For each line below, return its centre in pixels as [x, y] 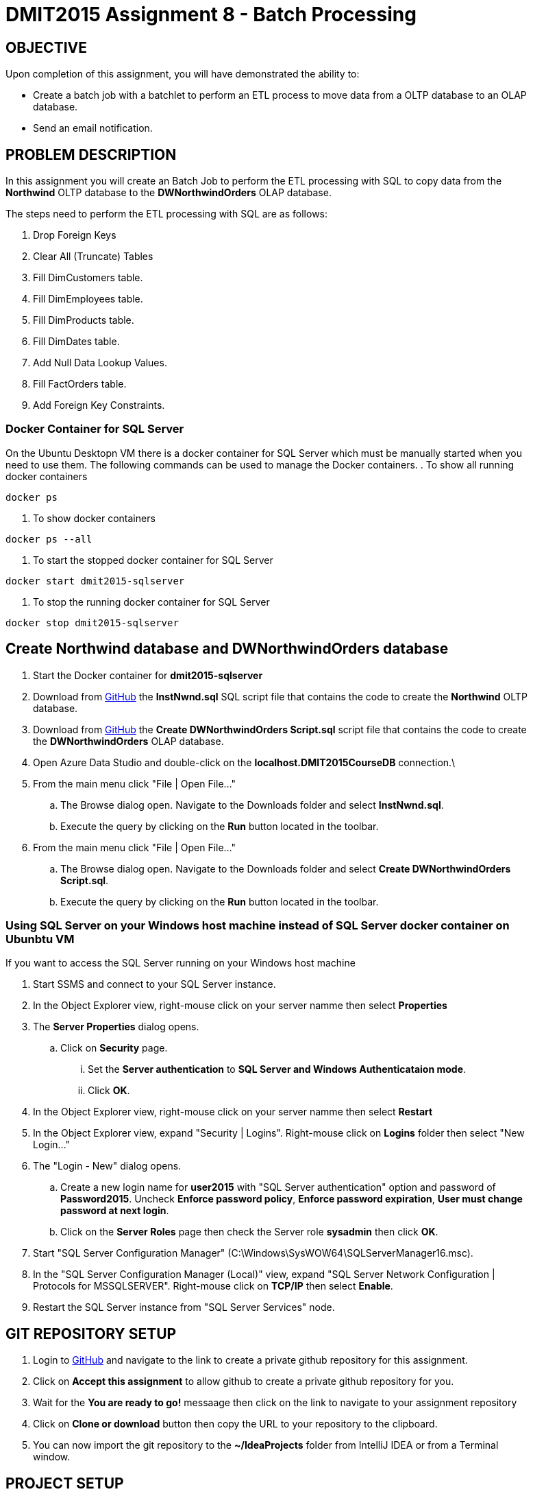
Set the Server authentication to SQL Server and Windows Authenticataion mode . [277, 1069]
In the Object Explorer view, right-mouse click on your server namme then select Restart [233, 1112]
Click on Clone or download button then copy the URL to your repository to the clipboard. [235, 1424]
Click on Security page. [114, 1048]
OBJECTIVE [46, 47]
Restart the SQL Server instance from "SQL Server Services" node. [184, 1307]
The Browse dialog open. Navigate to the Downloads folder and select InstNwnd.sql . [252, 805]
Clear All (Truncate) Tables [93, 257]
